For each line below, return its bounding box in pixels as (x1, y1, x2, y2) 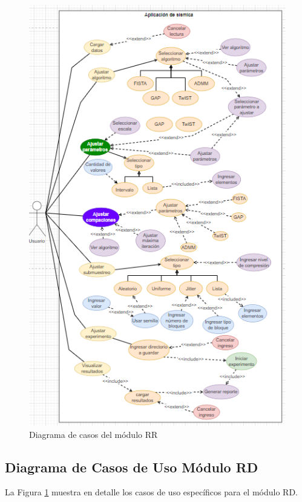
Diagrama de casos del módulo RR (29, 428, 158, 440)
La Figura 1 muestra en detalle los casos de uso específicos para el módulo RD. (5, 486, 298, 498)
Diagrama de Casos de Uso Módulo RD (5, 457, 258, 476)
